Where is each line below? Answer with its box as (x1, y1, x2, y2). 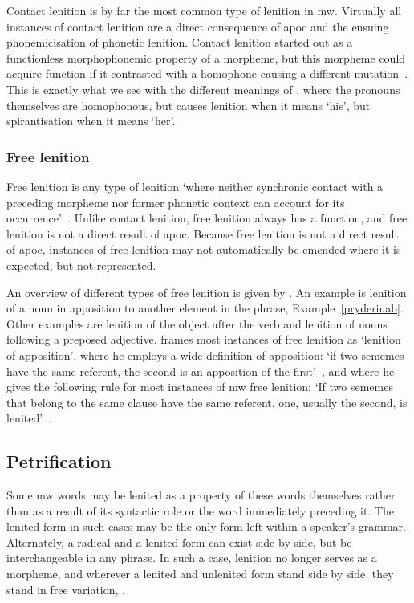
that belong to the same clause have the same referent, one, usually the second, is (6, 393, 408, 410)
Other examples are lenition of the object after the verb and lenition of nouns (6, 315, 388, 332)
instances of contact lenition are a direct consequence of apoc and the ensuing (6, 18, 389, 35)
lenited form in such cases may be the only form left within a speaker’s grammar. (6, 518, 406, 535)
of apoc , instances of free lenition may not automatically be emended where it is (6, 241, 401, 258)
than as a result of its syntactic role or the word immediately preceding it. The (6, 502, 395, 519)
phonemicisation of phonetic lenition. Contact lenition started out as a (6, 34, 353, 51)
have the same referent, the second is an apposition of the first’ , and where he (6, 362, 395, 379)
